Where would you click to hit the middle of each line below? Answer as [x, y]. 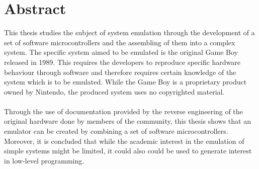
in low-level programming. [44, 160]
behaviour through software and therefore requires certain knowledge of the [120, 72]
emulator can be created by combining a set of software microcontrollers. [116, 131]
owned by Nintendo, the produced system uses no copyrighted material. [114, 91]
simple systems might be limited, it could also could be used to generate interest [128, 151]
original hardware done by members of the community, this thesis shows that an [127, 121]
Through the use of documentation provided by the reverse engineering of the [123, 111]
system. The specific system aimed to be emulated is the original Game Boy [121, 52]
